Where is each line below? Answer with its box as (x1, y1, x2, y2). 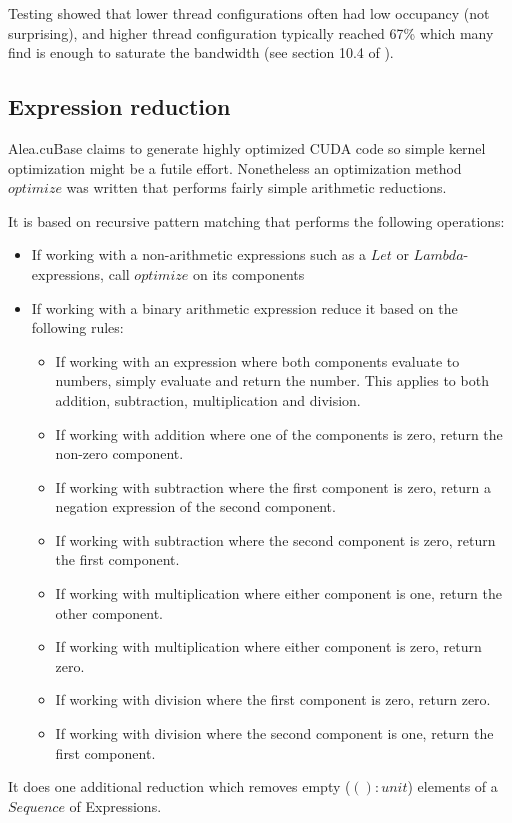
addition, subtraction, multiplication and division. (55, 389, 361, 410)
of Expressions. (69, 795, 162, 816)
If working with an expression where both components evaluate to (55, 350, 460, 371)
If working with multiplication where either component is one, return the (55, 583, 502, 604)
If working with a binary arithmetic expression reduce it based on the (31, 297, 458, 318)
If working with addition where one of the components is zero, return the (55, 423, 503, 444)
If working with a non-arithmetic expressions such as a (31, 244, 366, 265)
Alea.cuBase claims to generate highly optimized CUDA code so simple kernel (8, 137, 486, 158)
